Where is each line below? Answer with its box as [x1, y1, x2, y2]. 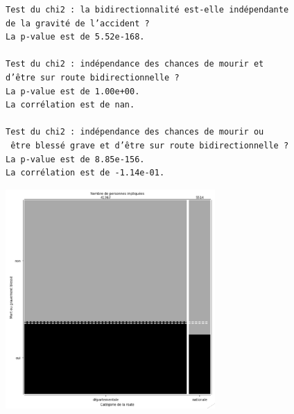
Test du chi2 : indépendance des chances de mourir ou [6, 127, 264, 137]
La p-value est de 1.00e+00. [6, 86, 140, 96]
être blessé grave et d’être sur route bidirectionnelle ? [10, 140, 289, 150]
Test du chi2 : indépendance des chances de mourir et [6, 59, 264, 69]
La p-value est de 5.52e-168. [6, 32, 145, 42]
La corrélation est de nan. [6, 100, 135, 110]
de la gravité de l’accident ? [6, 18, 150, 28]
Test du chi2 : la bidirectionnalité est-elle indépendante [6, 5, 289, 15]
